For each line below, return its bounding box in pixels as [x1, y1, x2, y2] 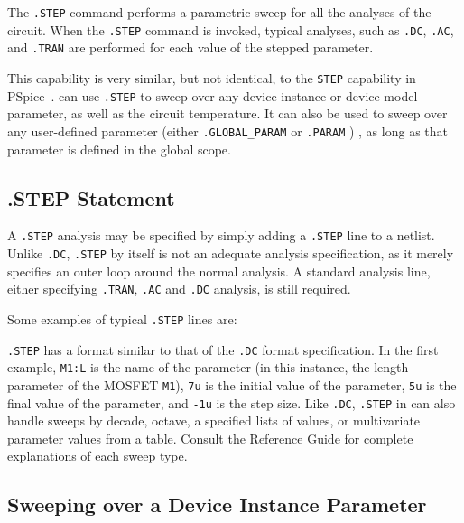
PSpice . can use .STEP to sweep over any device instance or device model [7, 86, 418, 105]
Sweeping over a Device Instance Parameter [7, 490, 427, 518]
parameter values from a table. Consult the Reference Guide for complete [7, 428, 413, 447]
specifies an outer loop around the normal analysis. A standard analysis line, [7, 261, 431, 280]
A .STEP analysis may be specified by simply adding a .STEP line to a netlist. [7, 226, 435, 245]
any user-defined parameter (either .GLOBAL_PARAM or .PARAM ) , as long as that [7, 121, 448, 140]
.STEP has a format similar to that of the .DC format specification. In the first [7, 340, 439, 359]
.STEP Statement [7, 183, 175, 211]
